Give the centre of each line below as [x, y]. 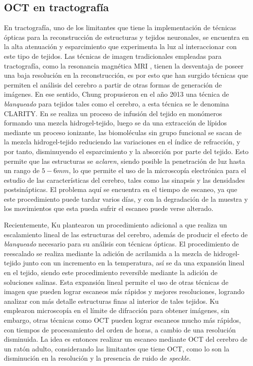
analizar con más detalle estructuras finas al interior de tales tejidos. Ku [111, 301]
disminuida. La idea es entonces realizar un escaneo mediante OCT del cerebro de [126, 339]
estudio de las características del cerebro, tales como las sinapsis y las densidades [125, 180]
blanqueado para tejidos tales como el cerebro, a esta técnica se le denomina [117, 103]
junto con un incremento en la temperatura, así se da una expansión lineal [134, 263]
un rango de [22, 170]
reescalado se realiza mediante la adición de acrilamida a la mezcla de [108, 253]
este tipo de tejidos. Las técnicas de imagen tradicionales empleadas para [113, 56]
